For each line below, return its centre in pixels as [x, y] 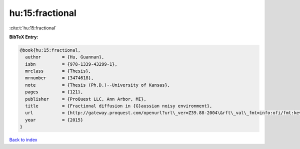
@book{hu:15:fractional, [50, 50]
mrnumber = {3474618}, [59, 78]
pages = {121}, [54, 92]
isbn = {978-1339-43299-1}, [71, 64]
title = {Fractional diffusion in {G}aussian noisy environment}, [119, 106]
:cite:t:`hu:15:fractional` [33, 28]
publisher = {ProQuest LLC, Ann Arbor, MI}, [86, 99]
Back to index [23, 140]
